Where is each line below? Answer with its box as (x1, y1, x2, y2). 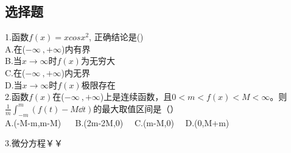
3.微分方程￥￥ (5, 137, 63, 149)
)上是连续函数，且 (100, 90, 172, 103)
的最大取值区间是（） (93, 102, 179, 115)
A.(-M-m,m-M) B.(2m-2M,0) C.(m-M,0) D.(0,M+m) (5, 116, 230, 129)
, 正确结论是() (89, 30, 144, 43)
